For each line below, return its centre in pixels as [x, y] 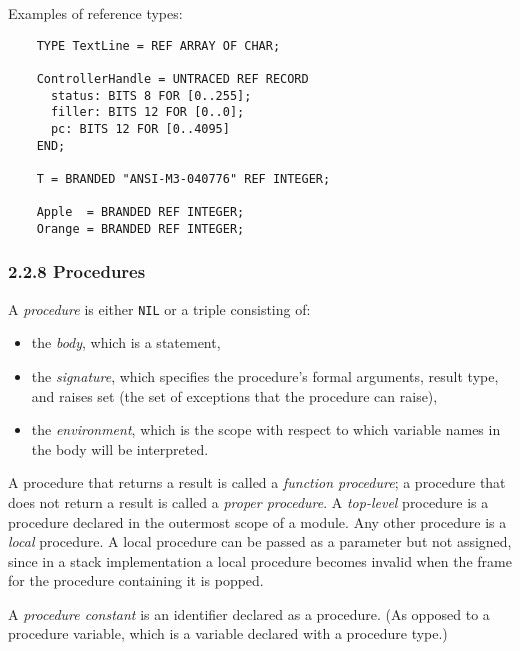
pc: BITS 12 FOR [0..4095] [140, 128]
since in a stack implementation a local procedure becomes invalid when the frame [260, 560]
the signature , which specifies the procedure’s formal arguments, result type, [265, 375]
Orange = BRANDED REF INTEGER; [140, 228]
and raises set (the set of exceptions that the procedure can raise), [234, 395]
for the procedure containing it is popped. [136, 580]
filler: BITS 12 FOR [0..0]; [147, 112]
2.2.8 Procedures [77, 271]
